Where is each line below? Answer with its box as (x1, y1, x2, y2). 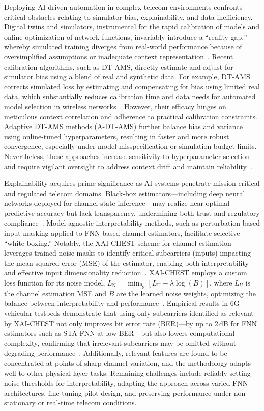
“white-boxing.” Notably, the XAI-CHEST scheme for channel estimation (4, 237, 231, 248)
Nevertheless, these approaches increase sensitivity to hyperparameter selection (4, 150, 250, 161)
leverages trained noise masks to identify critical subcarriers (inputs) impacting (4, 247, 251, 258)
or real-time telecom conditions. (38, 397, 137, 408)
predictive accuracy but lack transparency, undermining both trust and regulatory (4, 207, 260, 218)
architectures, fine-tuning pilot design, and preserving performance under (4, 387, 232, 398)
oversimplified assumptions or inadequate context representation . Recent (4, 51, 233, 61)
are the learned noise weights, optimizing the (116, 288, 256, 298)
